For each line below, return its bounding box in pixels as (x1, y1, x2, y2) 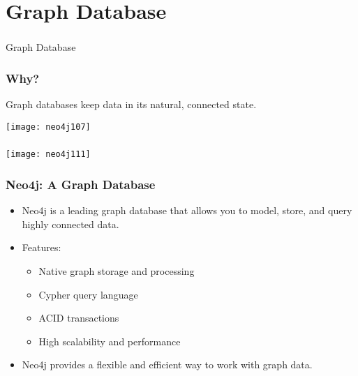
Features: (22, 240, 61, 255)
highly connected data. (22, 216, 119, 231)
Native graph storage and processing (38, 263, 195, 278)
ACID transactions (38, 310, 119, 325)
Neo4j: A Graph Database (6, 175, 156, 193)
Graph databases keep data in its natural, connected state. (6, 97, 257, 112)
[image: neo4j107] (6, 121, 91, 132)
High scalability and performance (38, 333, 181, 348)
